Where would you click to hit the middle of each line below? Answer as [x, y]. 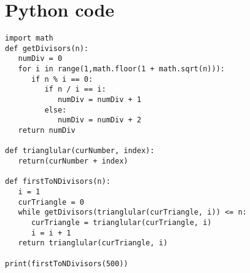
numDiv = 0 [40, 59]
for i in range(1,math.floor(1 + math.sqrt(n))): [121, 69]
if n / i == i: [75, 89]
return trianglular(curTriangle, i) [93, 243]
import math [29, 38]
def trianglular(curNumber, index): [80, 151]
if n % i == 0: [62, 79]
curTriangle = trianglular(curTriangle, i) [121, 222]
